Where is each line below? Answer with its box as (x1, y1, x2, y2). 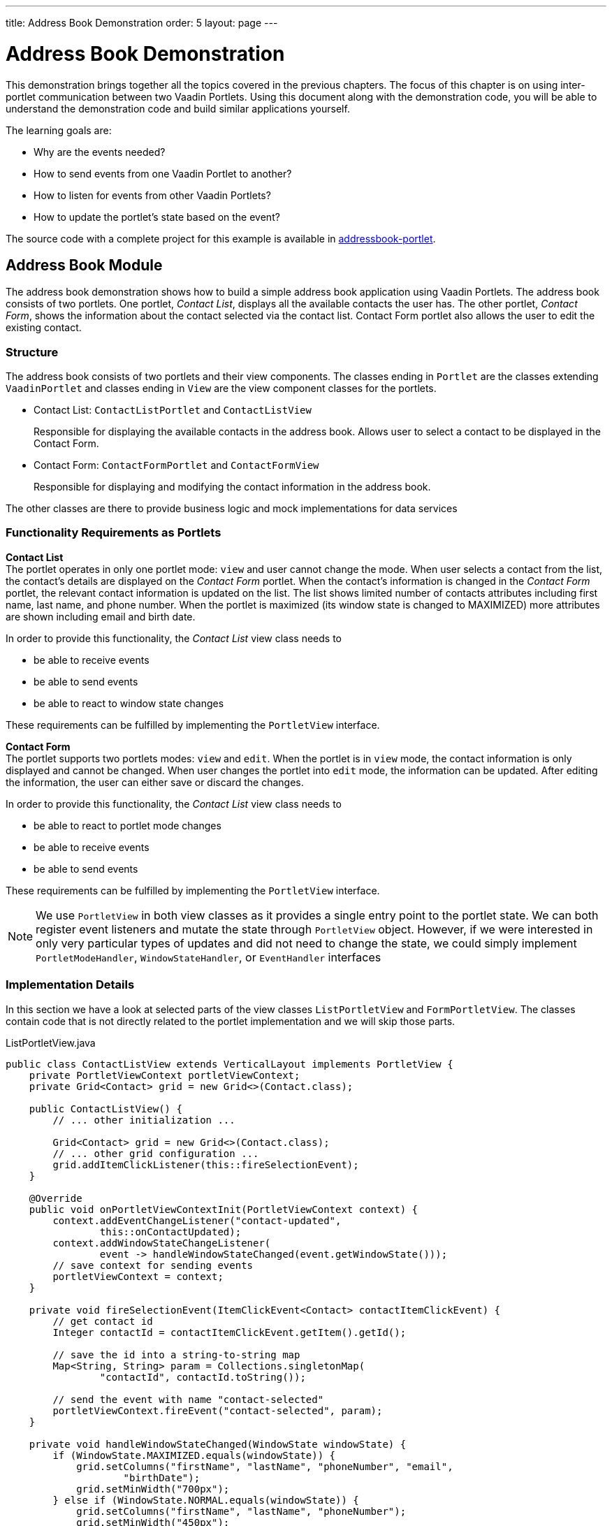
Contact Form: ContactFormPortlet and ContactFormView (34, 459, 319, 472)
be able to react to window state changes (34, 697, 224, 709)
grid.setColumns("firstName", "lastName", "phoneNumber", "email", (76, 1460, 453, 1472)
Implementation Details (6, 978, 135, 992)
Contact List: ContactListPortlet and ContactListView (34, 404, 312, 416)
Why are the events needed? (34, 145, 166, 158)
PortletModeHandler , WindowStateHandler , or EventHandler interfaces (36, 950, 381, 964)
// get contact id (52, 1315, 153, 1327)
